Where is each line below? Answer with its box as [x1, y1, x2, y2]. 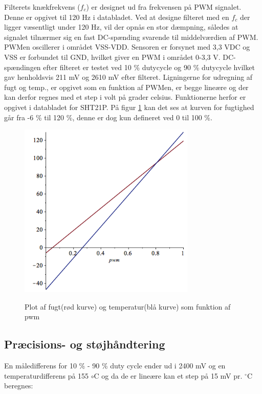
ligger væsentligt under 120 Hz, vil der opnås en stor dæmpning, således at [4, 21, 238, 32]
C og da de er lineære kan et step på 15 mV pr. [94, 370, 243, 381]
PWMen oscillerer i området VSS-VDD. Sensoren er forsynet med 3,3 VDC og [4, 41, 250, 52]
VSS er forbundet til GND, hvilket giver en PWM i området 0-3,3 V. [4, 51, 221, 62]
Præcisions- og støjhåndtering [4, 336, 165, 352]
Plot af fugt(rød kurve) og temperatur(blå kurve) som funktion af [25, 301, 231, 312]
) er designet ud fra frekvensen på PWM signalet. [86, 2, 242, 12]
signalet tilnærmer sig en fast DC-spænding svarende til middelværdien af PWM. [4, 31, 258, 42]
